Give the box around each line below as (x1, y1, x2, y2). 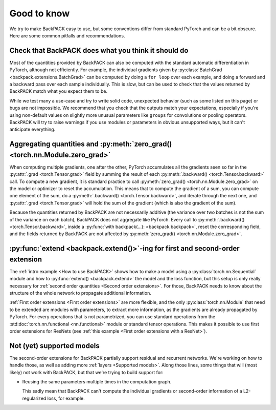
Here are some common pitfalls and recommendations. (9, 32, 125, 38)
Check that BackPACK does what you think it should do (9, 46, 189, 55)
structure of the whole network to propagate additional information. (9, 290, 152, 296)
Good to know (9, 8, 70, 19)
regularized (22, 395, 47, 401)
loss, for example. (47, 395, 85, 401)
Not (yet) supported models (9, 341, 100, 350)
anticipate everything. (9, 126, 56, 133)
